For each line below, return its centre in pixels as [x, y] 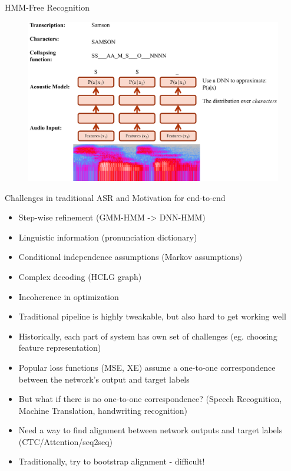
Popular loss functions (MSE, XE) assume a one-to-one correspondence [147, 367]
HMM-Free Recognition [47, 7]
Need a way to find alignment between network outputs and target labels [151, 430]
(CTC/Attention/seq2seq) [65, 441]
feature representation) [60, 348]
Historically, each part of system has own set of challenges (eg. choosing [148, 336]
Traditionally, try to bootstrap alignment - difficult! [112, 461]
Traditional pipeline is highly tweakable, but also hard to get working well [152, 316]
